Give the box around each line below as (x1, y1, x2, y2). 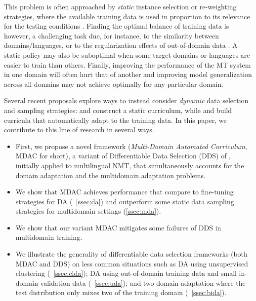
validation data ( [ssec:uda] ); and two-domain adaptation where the (40, 277, 246, 288)
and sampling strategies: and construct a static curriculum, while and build (4, 105, 232, 115)
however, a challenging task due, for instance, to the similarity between (4, 30, 219, 40)
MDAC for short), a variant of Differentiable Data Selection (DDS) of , (15, 150, 231, 161)
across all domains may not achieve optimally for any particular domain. (4, 78, 224, 89)
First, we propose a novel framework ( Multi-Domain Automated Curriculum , (15, 141, 247, 151)
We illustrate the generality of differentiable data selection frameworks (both (15, 249, 248, 259)
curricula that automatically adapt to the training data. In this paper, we (4, 114, 227, 125)
